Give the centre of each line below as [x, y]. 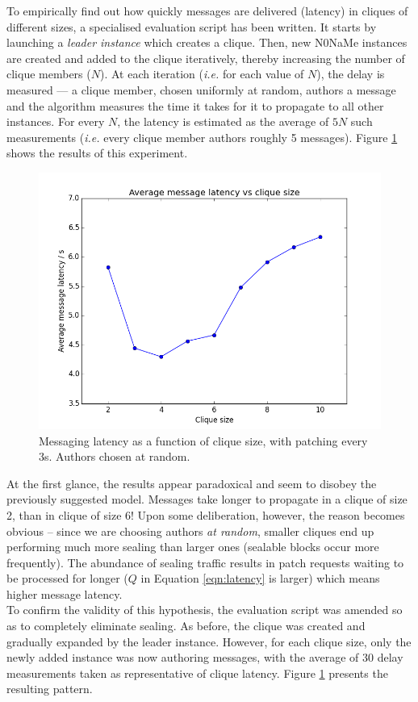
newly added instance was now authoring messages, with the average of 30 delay [205, 657]
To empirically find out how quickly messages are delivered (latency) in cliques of [207, 10]
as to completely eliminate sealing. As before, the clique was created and [186, 626]
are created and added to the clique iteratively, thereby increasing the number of [206, 58]
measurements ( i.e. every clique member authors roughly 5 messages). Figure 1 [202, 137]
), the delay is [351, 74]
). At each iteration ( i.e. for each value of [202, 74]
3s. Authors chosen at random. [115, 456]
